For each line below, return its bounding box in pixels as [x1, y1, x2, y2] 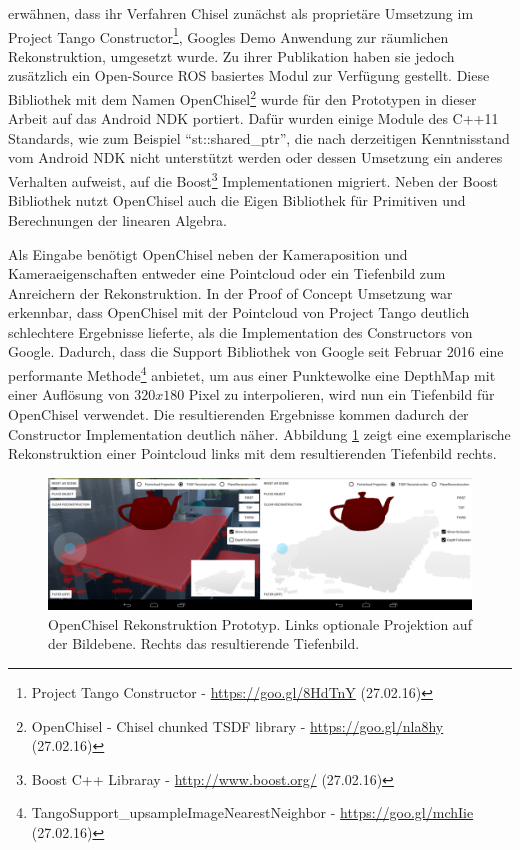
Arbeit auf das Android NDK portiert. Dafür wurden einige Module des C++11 [8, 108, 499, 129]
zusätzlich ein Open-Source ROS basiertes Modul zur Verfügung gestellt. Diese [8, 65, 490, 86]
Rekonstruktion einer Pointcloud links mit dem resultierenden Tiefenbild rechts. [8, 443, 497, 464]
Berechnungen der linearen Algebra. [8, 209, 227, 230]
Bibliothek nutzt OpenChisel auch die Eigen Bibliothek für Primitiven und [8, 190, 466, 211]
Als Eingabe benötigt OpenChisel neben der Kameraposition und [8, 243, 408, 264]
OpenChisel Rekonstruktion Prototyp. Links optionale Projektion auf [48, 613, 472, 634]
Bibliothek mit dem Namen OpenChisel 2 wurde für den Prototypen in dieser [8, 86, 477, 109]
